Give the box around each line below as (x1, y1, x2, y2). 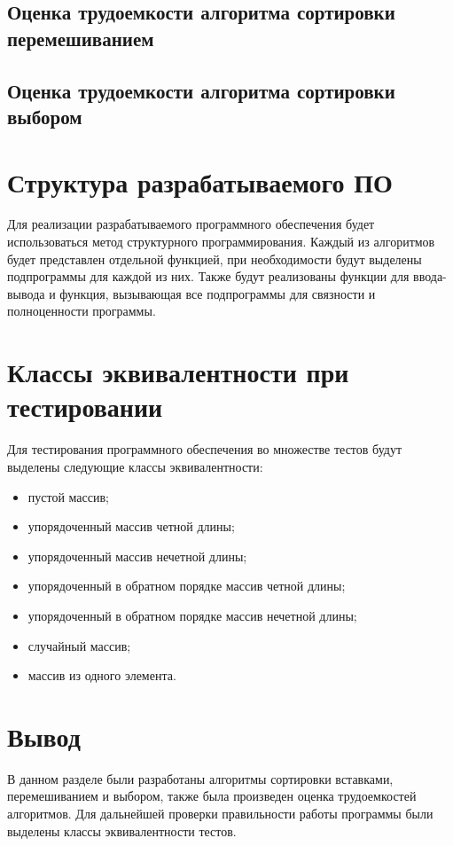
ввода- (413, 267, 447, 286)
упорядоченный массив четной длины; (27, 517, 235, 536)
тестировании (7, 388, 163, 425)
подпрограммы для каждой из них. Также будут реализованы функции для (7, 267, 410, 286)
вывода (7, 284, 45, 302)
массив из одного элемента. (27, 666, 176, 685)
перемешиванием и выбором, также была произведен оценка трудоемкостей (7, 787, 417, 805)
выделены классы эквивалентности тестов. (7, 821, 237, 840)
